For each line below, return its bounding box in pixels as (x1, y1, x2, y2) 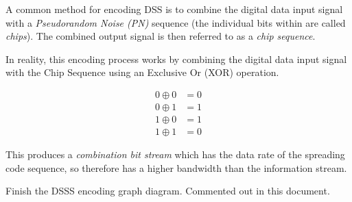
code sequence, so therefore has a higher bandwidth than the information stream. (5, 160, 347, 175)
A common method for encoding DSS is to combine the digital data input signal (5, 2, 343, 16)
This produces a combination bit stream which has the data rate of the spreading (5, 147, 345, 162)
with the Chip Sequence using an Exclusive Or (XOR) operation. (5, 65, 279, 79)
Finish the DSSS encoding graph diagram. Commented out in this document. (5, 184, 330, 198)
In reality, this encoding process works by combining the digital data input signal (5, 51, 347, 66)
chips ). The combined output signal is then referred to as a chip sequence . (5, 29, 316, 43)
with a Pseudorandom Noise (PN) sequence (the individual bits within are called (5, 15, 346, 29)
